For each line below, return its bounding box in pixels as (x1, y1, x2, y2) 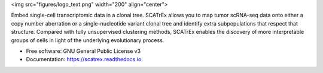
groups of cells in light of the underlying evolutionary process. (11, 36, 164, 44)
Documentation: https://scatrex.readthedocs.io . (26, 56, 143, 63)
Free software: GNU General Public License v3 (26, 47, 141, 55)
